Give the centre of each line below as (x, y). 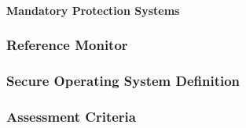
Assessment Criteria (71, 116)
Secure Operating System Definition (123, 80)
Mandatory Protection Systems (93, 10)
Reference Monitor (67, 45)
